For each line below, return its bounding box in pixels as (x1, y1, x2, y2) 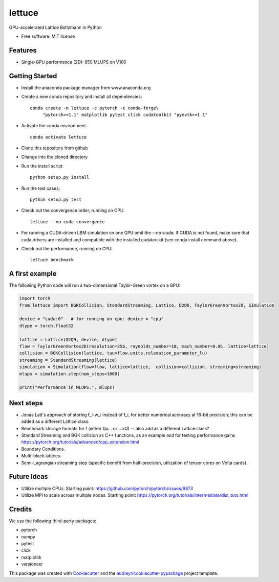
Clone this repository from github (21, 145, 88, 151)
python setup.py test (30, 197, 82, 203)
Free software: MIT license (21, 33, 75, 39)
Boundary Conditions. (21, 446, 65, 452)
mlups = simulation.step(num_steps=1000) (19, 371, 120, 376)
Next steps (9, 399, 43, 407)
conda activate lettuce (30, 134, 87, 140)
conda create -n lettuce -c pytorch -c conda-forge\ (30, 105, 159, 111)
